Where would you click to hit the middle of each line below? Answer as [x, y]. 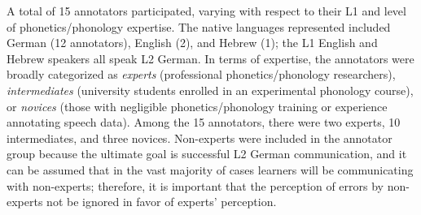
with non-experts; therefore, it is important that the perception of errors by [195, 185]
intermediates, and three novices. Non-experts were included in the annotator [200, 138]
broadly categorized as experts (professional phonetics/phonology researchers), [201, 74]
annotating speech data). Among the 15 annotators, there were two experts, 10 [204, 122]
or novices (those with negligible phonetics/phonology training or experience [197, 106]
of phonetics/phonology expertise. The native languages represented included [199, 26]
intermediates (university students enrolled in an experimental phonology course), [210, 90]
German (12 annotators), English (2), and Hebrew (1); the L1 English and [192, 43]
